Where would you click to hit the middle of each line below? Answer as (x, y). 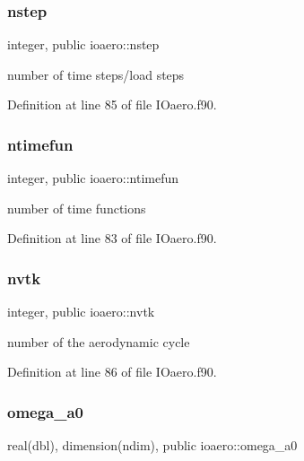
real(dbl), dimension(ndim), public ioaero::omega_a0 (152, 445)
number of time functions (77, 208)
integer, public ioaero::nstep (83, 44)
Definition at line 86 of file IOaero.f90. (112, 372)
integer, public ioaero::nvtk (81, 312)
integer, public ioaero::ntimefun (93, 178)
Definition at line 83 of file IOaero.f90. (112, 238)
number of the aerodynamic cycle (99, 341)
